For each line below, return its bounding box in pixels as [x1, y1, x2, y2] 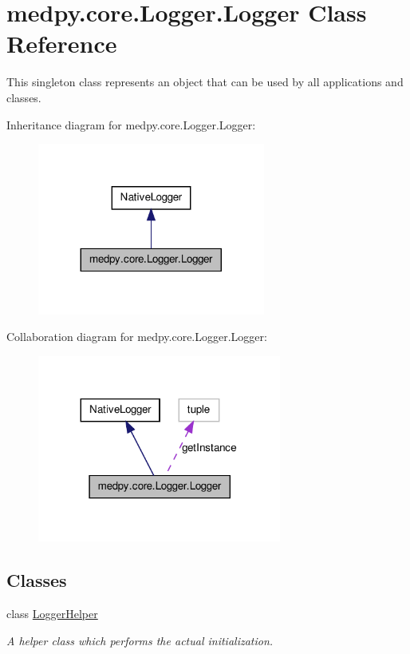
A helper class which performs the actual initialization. [6, 632, 274, 648]
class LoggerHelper [6, 604, 98, 621]
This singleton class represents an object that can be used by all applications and [6, 73, 404, 90]
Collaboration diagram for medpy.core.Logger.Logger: [6, 328, 267, 345]
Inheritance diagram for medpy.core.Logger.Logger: [6, 116, 256, 133]
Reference [6, 27, 117, 60]
